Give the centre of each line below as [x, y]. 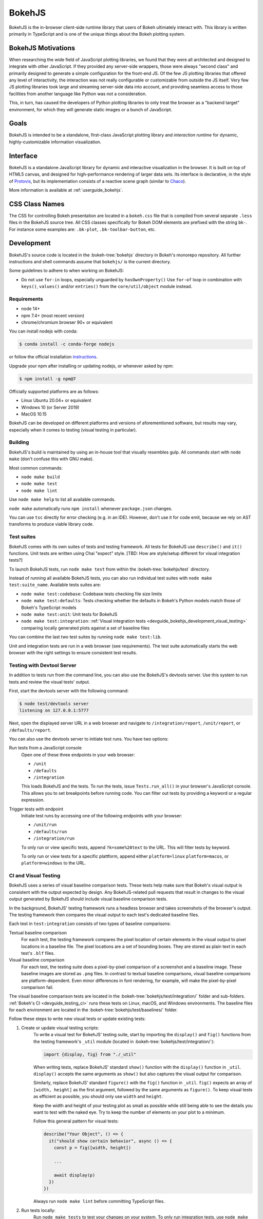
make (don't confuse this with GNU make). [51, 459]
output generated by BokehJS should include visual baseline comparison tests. [88, 899]
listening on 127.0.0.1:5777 [54, 710]
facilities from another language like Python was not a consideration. [78, 94]
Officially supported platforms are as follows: [54, 391]
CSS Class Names [37, 204]
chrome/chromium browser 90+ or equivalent [67, 322]
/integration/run [54, 838]
